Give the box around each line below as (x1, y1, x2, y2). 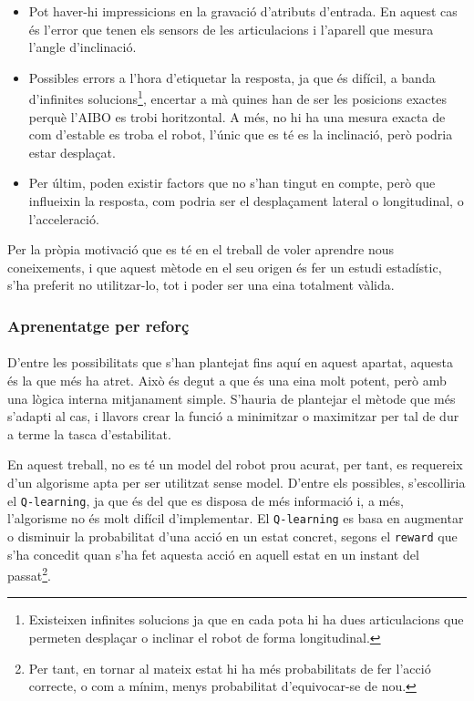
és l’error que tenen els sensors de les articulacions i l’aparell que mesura (28, 19, 434, 38)
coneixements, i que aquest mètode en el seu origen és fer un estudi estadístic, (7, 257, 442, 276)
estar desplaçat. (28, 142, 116, 161)
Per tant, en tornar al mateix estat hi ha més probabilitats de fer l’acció (28, 658, 431, 677)
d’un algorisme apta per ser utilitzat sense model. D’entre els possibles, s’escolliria (7, 472, 466, 491)
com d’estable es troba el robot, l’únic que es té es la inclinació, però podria (28, 125, 453, 144)
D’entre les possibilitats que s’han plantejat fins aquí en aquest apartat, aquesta (7, 353, 453, 372)
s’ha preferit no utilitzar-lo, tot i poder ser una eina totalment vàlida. (7, 275, 395, 294)
